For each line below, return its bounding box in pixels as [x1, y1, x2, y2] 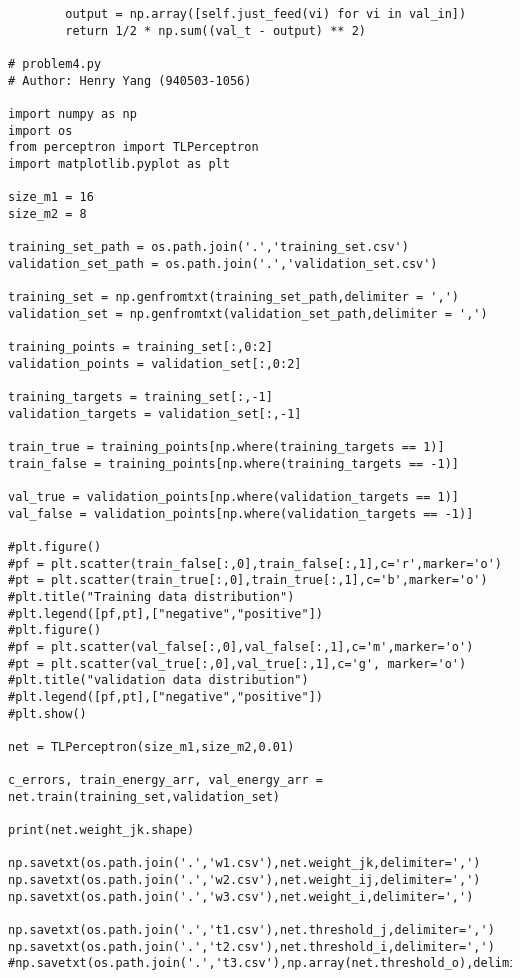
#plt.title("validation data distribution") [8, 673, 309, 688]
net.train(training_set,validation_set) [8, 789, 281, 804]
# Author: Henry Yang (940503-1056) [8, 73, 252, 88]
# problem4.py [8, 56, 102, 71]
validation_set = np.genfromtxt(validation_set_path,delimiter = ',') [8, 306, 488, 321]
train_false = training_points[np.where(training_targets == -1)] [8, 456, 460, 471]
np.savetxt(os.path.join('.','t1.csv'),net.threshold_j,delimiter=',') [8, 923, 495, 938]
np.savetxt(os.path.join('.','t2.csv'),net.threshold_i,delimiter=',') [8, 939, 495, 954]
